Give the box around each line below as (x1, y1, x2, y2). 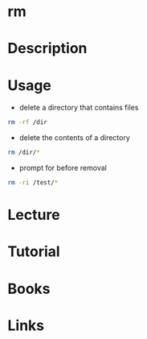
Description (7, 39, 88, 58)
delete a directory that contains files (18, 103, 139, 113)
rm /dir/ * (7, 148, 41, 157)
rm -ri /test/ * (7, 179, 59, 187)
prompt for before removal (18, 163, 108, 173)
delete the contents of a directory (18, 133, 130, 143)
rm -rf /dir (7, 118, 47, 126)
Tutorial (7, 242, 61, 261)
